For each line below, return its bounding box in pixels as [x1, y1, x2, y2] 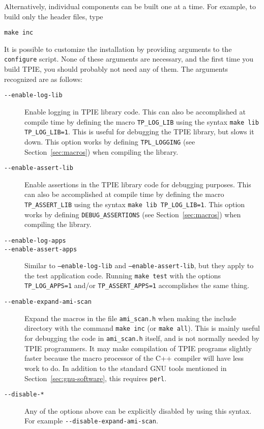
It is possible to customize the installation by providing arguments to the [4, 43, 232, 54]
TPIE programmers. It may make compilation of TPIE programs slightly [24, 342, 252, 353]
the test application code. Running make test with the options [24, 270, 221, 280]
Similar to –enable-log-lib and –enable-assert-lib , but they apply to [24, 260, 254, 271]
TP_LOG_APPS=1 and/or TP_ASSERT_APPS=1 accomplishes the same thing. [24, 280, 249, 291]
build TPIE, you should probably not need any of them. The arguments [4, 64, 228, 74]
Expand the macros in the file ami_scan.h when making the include [24, 312, 237, 323]
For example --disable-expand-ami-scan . [24, 415, 158, 426]
